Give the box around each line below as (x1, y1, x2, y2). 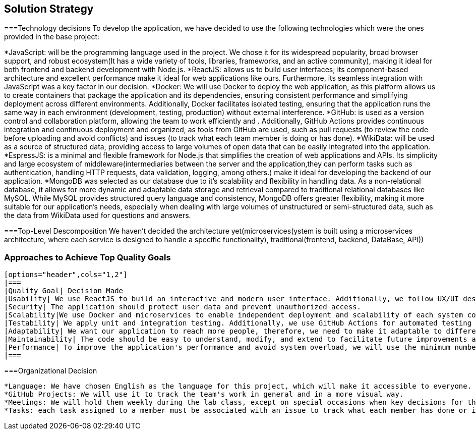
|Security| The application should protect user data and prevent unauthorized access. (4, 303, 362, 311)
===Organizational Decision (4, 366, 97, 375)
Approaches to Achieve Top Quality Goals (4, 252, 171, 262)
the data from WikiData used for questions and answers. (4, 211, 191, 220)
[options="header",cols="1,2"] (4, 270, 128, 279)
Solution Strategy (4, 3, 94, 15)
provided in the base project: (4, 32, 100, 41)
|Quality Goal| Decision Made (4, 287, 124, 295)
